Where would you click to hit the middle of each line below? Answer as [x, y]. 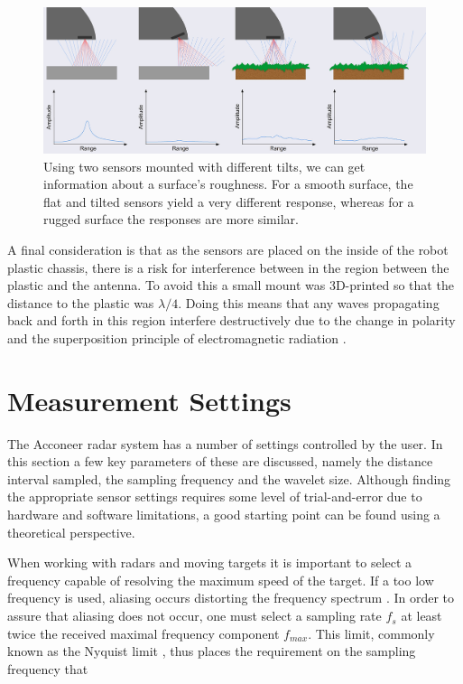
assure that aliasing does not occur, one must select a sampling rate [194, 616]
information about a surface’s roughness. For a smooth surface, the [228, 184]
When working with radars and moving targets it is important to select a [210, 562]
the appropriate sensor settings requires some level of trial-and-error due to [215, 497]
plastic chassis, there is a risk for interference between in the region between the [228, 267]
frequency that [48, 668]
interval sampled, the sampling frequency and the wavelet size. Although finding [229, 478]
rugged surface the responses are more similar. [171, 219]
